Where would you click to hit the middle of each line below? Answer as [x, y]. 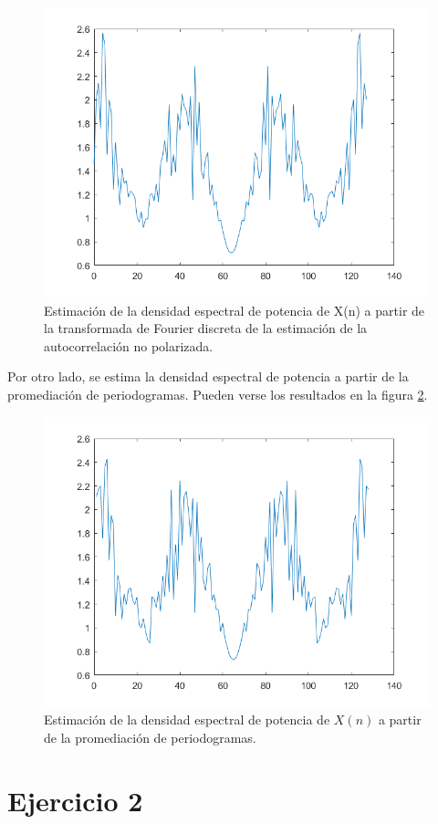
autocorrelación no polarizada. [129, 345]
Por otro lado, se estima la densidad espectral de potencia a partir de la [208, 376]
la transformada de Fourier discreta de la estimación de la [206, 328]
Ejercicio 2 [75, 800]
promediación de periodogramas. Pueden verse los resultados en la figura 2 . [218, 394]
